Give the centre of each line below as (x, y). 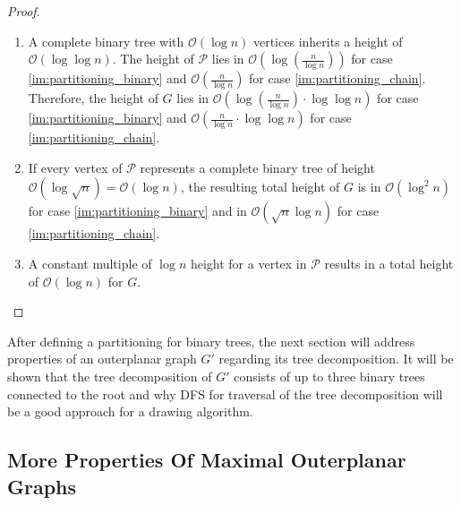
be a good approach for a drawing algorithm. (130, 411)
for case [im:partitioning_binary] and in (137, 211)
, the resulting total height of (260, 187)
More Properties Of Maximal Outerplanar (207, 460)
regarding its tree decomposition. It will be (336, 359)
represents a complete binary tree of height (257, 167)
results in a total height (389, 263)
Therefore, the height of (93, 98)
